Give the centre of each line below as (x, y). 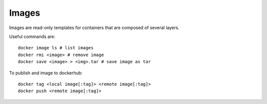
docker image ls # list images (56, 48)
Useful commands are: (32, 36)
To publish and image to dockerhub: (46, 73)
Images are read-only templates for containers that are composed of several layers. (94, 28)
